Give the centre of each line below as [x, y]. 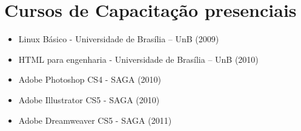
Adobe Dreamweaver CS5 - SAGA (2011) [95, 120]
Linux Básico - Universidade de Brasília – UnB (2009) [119, 39]
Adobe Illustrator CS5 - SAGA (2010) [89, 99]
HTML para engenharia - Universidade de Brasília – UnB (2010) [138, 59]
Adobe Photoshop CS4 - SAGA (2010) [90, 79]
